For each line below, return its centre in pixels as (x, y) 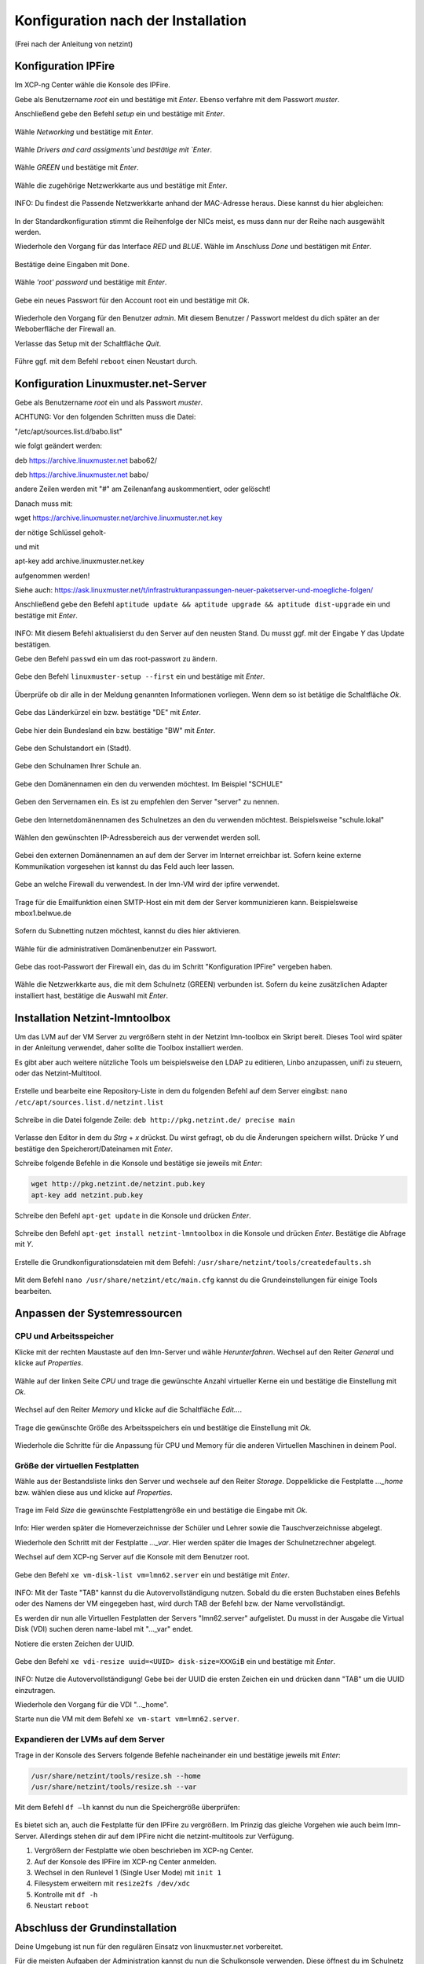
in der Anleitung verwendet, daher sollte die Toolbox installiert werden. (129, 1048)
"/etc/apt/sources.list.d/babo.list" (69, 431)
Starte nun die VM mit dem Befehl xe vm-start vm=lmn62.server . (127, 1719)
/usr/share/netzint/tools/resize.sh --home (116, 1776)
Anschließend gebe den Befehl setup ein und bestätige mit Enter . (120, 114)
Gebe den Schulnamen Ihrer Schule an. (78, 766)
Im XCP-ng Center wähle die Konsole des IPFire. (92, 85)
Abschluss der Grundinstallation (95, 1927)
